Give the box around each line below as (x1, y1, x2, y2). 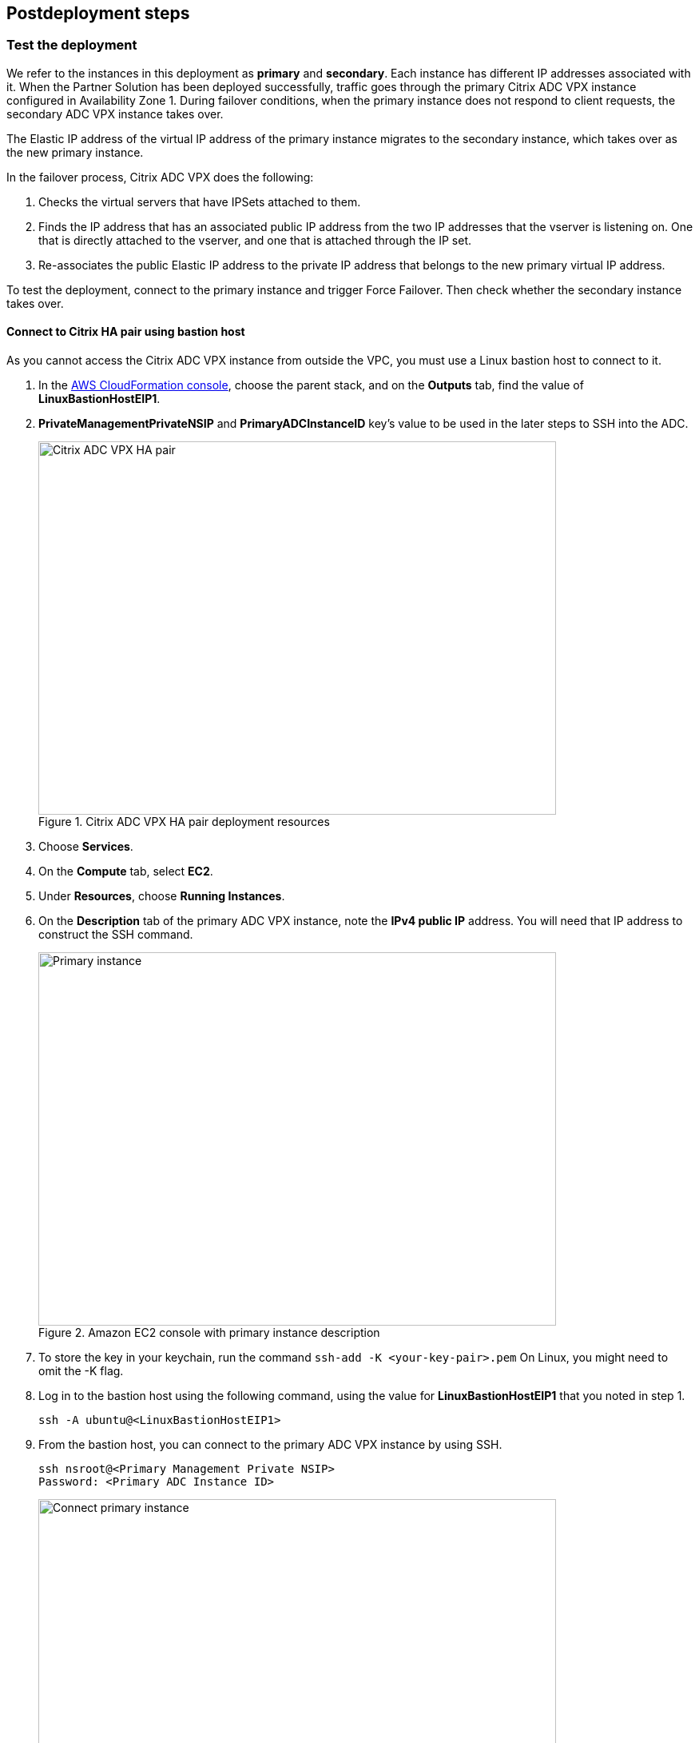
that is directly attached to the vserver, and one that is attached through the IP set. (38, 233, 472, 247)
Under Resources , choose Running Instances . (38, 889, 285, 903)
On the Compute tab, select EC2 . (38, 864, 213, 879)
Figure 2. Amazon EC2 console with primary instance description (38, 1326, 380, 1340)
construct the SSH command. (38, 927, 193, 942)
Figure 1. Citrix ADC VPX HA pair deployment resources (38, 815, 330, 829)
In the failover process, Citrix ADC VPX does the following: (6, 170, 314, 184)
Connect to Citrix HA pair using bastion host (6, 325, 245, 339)
